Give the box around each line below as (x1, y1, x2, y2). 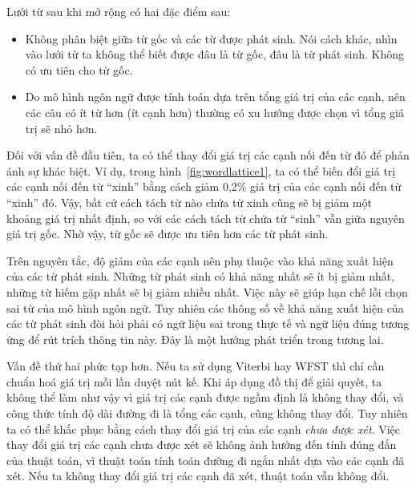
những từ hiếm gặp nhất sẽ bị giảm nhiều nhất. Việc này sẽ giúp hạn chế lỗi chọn (6, 283, 408, 300)
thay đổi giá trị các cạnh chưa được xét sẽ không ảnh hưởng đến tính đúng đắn (6, 436, 397, 453)
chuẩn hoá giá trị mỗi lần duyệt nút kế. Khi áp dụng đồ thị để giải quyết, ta (6, 373, 382, 390)
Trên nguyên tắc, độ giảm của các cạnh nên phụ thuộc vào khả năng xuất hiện (6, 252, 394, 269)
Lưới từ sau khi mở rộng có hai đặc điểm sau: (6, 3, 231, 19)
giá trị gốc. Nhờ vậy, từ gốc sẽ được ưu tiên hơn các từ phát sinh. (6, 225, 329, 242)
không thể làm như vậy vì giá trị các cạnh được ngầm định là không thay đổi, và (6, 389, 404, 406)
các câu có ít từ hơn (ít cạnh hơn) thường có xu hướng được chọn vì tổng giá (25, 103, 404, 120)
